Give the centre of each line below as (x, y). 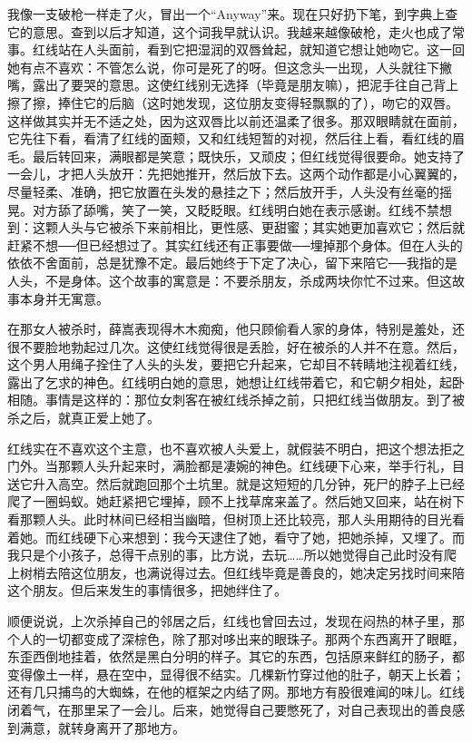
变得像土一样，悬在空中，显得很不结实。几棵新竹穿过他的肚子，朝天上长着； (236, 674)
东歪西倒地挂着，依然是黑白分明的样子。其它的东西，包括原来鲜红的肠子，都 (236, 656)
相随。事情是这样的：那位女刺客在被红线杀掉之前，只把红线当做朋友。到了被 (236, 400)
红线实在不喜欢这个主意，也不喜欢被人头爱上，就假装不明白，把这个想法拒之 (236, 448)
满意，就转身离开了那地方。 (102, 727)
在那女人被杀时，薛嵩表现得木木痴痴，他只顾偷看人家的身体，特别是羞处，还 (236, 329)
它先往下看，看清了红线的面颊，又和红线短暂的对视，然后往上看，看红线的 (230, 138)
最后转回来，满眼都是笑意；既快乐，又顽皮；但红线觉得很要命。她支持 (242, 156)
